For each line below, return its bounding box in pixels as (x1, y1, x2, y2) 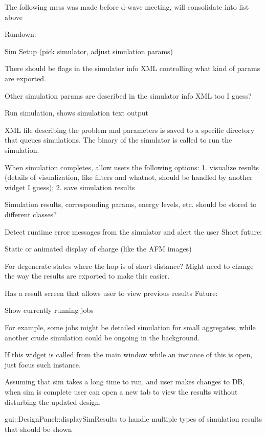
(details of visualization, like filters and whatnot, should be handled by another (5, 172, 253, 182)
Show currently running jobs (5, 305, 94, 315)
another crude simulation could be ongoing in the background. (5, 332, 200, 342)
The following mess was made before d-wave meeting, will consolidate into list (5, 2, 249, 12)
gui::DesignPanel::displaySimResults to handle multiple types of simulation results (5, 414, 262, 424)
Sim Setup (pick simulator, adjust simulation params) (5, 45, 173, 56)
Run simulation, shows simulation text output (5, 107, 148, 118)
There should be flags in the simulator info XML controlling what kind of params (5, 63, 260, 74)
